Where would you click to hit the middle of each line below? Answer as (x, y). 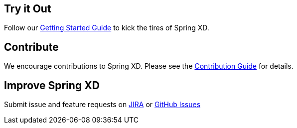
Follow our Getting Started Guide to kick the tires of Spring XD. (107, 28)
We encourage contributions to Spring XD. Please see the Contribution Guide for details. (149, 66)
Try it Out (28, 9)
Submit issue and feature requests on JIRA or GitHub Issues (102, 105)
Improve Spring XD (52, 85)
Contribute (31, 47)
